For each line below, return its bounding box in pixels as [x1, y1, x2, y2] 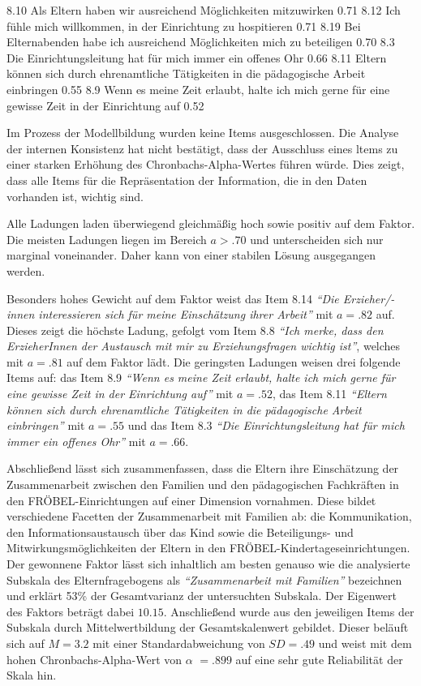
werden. [6, 262, 45, 279]
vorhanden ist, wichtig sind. [6, 187, 144, 204]
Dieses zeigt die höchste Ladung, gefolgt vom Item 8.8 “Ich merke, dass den [6, 321, 384, 338]
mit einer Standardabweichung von [92, 634, 265, 651]
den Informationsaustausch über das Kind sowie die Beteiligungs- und [6, 523, 354, 540]
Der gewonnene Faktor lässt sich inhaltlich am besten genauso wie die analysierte [6, 555, 410, 572]
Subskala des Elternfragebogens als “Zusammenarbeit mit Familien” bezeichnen [6, 571, 402, 588]
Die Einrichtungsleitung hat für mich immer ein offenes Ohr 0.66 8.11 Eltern [6, 49, 387, 66]
